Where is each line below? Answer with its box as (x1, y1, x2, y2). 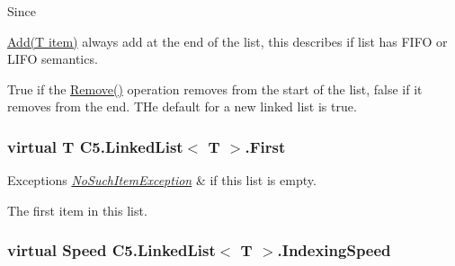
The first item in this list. (7, 200, 147, 219)
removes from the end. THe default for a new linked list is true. (7, 97, 357, 116)
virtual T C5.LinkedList (7, 135, 183, 157)
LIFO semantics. (7, 49, 98, 68)
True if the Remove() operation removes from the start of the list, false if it (7, 79, 423, 98)
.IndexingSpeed (277, 239, 391, 262)
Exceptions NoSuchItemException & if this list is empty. (7, 171, 317, 190)
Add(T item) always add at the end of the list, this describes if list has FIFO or (7, 31, 448, 50)
